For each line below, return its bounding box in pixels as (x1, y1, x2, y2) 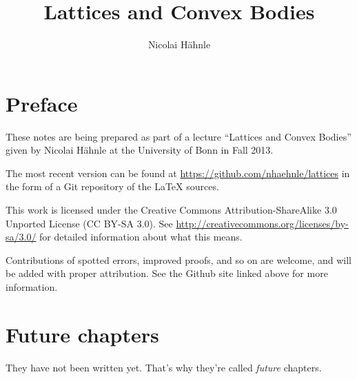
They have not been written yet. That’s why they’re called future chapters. (6, 360, 322, 374)
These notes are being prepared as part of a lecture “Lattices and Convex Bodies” (6, 129, 351, 143)
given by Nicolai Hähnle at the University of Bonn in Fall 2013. (6, 143, 274, 157)
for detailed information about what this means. (39, 229, 243, 244)
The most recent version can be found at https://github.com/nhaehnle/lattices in (6, 165, 350, 180)
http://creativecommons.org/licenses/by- (176, 216, 349, 230)
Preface (6, 89, 78, 117)
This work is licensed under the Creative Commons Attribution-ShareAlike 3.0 (6, 203, 337, 217)
